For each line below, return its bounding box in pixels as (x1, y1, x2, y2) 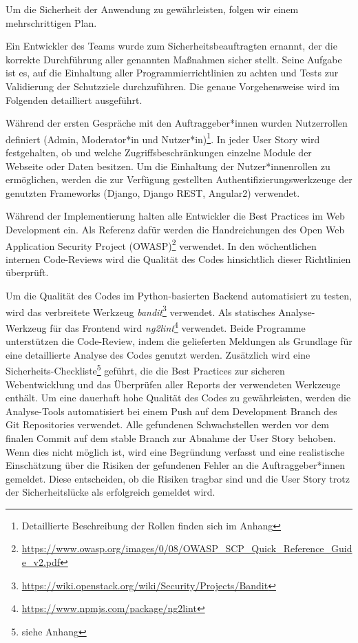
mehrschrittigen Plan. (6, 15, 97, 30)
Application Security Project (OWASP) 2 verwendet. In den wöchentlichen (6, 236, 317, 253)
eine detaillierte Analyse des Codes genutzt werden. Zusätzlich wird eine (6, 347, 310, 361)
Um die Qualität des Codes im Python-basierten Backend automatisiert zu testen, (6, 288, 352, 302)
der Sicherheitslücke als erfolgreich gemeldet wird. (6, 485, 215, 499)
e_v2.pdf (21, 555, 61, 569)
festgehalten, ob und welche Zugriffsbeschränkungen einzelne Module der (6, 145, 312, 159)
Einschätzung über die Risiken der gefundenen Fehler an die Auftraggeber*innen (6, 458, 345, 472)
